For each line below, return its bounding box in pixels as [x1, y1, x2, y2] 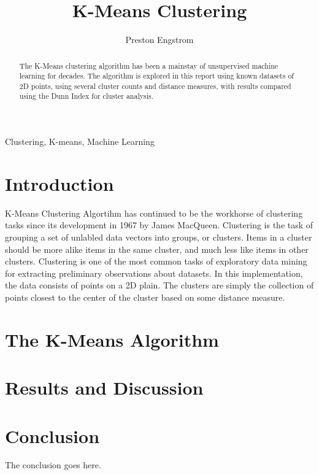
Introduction [5, 171, 114, 196]
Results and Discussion [5, 375, 204, 400]
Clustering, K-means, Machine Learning [5, 135, 155, 148]
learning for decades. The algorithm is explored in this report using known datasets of [19, 71, 294, 81]
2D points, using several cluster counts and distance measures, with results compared [19, 80, 291, 91]
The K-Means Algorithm [5, 326, 219, 352]
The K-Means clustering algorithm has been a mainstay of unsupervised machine [19, 60, 279, 71]
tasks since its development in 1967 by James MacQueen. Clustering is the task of [5, 218, 313, 231]
